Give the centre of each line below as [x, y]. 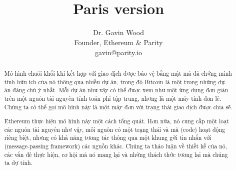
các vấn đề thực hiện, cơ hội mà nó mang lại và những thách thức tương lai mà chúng [116, 154]
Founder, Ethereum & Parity [118, 42]
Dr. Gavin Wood [118, 32]
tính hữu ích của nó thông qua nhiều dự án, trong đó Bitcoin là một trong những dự [114, 81]
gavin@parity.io [118, 52]
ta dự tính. [18, 163]
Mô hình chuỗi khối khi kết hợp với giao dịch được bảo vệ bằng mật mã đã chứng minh [118, 73]
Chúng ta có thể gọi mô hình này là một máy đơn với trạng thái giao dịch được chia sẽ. [118, 107]
